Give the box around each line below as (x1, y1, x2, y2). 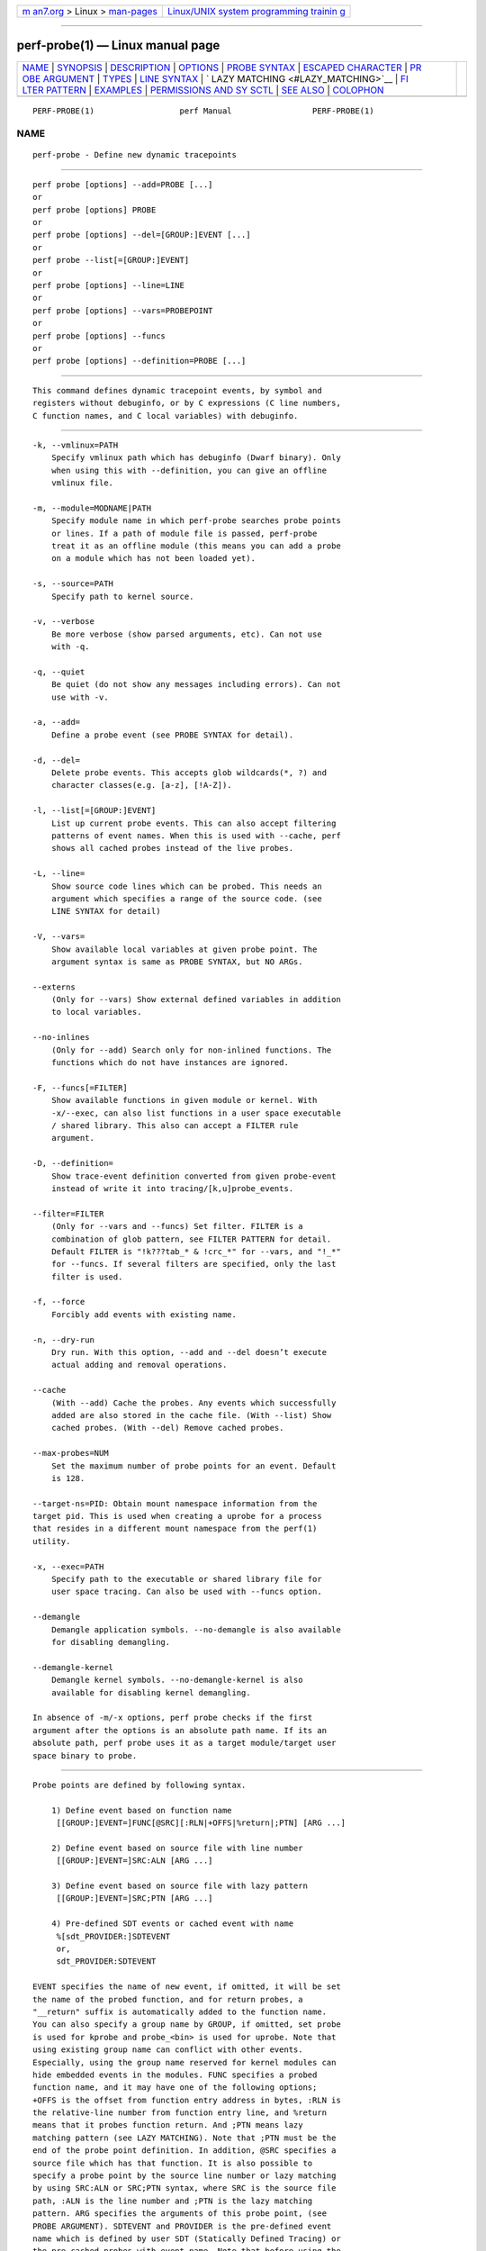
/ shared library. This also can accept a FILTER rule (50, 1120, 299, 1130)
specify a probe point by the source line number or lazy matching (32, 2171, 337, 2181)
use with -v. (50, 692, 109, 702)
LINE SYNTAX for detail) (50, 906, 161, 917)
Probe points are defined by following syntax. (32, 1779, 247, 1790)
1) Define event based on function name (50, 1805, 233, 1815)
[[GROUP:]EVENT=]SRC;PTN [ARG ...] (56, 1894, 213, 1903)
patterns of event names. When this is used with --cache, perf (50, 831, 341, 841)
